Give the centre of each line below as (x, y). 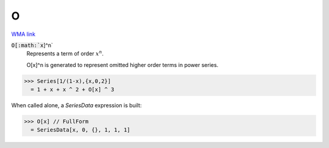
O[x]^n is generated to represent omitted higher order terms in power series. (122, 65)
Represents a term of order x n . (65, 53)
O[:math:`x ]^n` (32, 45)
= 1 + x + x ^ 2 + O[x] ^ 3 (73, 90)
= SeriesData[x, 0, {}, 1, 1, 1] (80, 130)
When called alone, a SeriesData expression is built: (76, 105)
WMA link (23, 34)
